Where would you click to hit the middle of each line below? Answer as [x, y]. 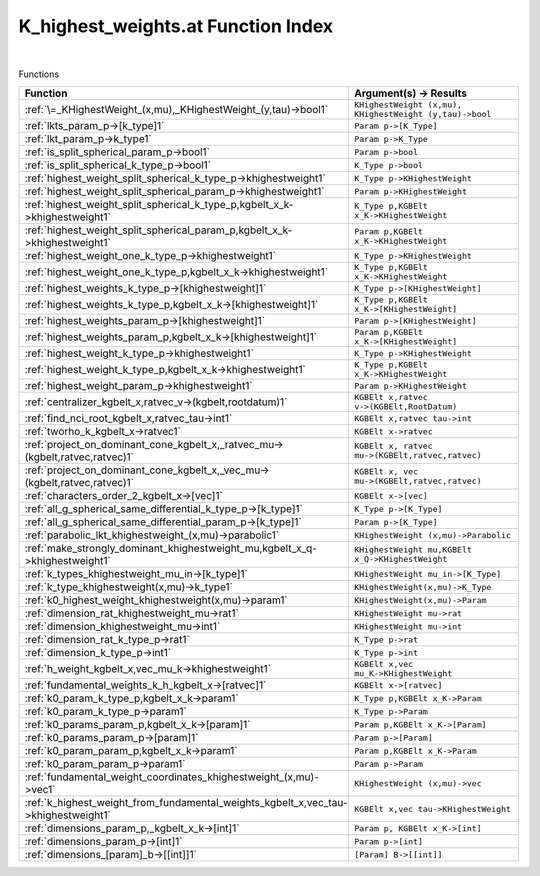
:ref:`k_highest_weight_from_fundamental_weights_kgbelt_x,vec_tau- [186, 803]
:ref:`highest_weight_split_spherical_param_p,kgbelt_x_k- [158, 230]
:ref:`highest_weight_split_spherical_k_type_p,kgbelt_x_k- [159, 205]
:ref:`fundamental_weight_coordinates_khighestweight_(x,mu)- [171, 777]
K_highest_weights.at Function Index [176, 26]
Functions [39, 74]
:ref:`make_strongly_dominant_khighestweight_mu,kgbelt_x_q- [170, 548]
